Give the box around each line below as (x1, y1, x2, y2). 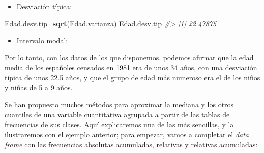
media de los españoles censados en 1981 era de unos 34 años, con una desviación (5, 62, 257, 73)
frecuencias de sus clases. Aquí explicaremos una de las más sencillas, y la (5, 119, 234, 130)
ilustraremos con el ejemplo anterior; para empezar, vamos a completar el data (5, 129, 249, 139)
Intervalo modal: (16, 35, 68, 46)
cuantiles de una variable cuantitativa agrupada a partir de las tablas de (5, 109, 230, 119)
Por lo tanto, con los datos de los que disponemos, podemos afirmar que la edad (5, 52, 254, 63)
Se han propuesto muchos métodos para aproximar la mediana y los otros (5, 99, 234, 110)
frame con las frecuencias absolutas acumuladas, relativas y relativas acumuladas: (5, 139, 258, 149)
